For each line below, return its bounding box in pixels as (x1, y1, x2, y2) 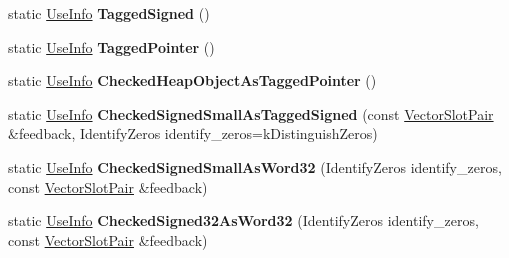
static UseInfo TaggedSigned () (8, 3, 210, 23)
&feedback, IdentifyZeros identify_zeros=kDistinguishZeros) (8, 123, 378, 144)
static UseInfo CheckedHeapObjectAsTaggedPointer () (8, 70, 377, 91)
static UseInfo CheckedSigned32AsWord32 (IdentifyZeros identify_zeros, (8, 210, 479, 231)
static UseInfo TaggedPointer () (8, 36, 215, 57)
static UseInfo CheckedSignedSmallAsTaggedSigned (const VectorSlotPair (8, 103, 494, 124)
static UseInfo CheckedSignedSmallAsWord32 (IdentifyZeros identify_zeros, (8, 156, 502, 177)
